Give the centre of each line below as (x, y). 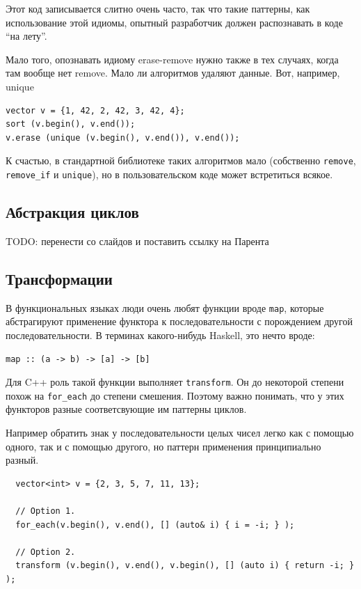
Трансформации (59, 278)
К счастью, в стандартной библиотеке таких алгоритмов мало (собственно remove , (181, 160)
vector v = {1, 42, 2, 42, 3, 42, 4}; (95, 110)
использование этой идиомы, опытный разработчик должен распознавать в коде (174, 22)
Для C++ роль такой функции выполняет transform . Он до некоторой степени (175, 382)
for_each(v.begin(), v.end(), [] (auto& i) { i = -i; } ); (155, 525)
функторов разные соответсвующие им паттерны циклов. (126, 409)
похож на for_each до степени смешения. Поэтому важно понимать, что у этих (175, 395)
